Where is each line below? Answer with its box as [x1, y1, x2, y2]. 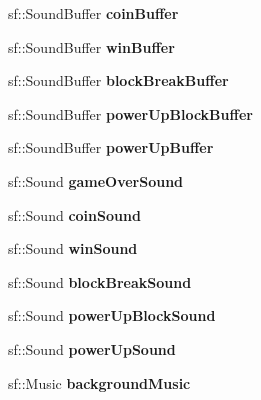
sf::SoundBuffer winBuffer [8, 36, 175, 57]
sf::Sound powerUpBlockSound [8, 305, 216, 326]
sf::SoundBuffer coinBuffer [8, 3, 179, 23]
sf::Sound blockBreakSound [8, 271, 192, 292]
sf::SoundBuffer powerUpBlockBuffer [8, 103, 253, 124]
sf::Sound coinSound [8, 204, 141, 225]
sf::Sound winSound [8, 238, 138, 259]
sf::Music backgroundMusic [8, 372, 191, 393]
